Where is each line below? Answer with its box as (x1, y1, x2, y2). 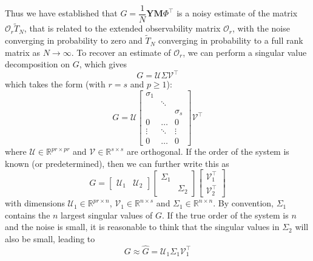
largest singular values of (61, 208, 153, 221)
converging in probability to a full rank (158, 34, 303, 47)
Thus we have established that (5, 7, 118, 19)
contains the (5, 208, 50, 221)
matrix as (5, 46, 41, 58)
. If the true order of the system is (161, 208, 289, 221)
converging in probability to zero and (5, 34, 143, 47)
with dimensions (5, 197, 65, 209)
